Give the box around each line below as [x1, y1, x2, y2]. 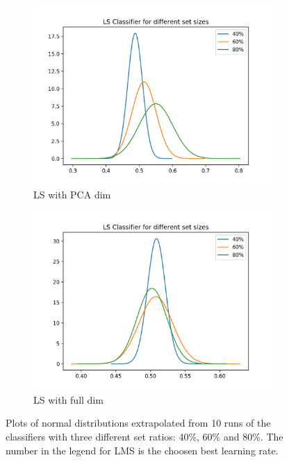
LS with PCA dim [33, 187, 111, 201]
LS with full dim [33, 392, 104, 407]
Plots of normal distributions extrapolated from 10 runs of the [6, 416, 271, 430]
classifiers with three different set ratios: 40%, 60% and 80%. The [6, 429, 283, 443]
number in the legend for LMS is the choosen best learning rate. [6, 443, 279, 457]
